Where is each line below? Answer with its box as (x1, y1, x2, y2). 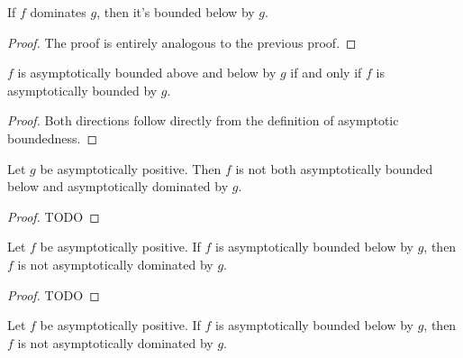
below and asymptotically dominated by (7, 177, 229, 196)
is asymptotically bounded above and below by (17, 63, 277, 82)
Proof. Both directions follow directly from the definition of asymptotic (7, 111, 399, 130)
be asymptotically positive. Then (40, 159, 222, 178)
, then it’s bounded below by (96, 3, 255, 21)
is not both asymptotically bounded (235, 159, 433, 178)
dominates (30, 3, 86, 21)
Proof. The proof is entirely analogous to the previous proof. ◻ (7, 32, 357, 51)
